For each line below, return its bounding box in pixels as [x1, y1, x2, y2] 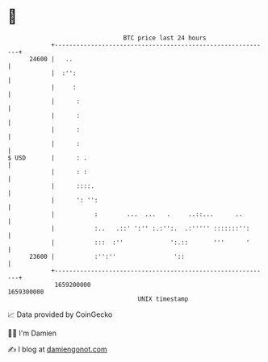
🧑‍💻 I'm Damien [7, 328, 57, 338]
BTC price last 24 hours [123, 34, 207, 42]
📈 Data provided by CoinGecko [7, 310, 113, 319]
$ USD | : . [7, 153, 88, 162]
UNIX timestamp [137, 294, 189, 303]
